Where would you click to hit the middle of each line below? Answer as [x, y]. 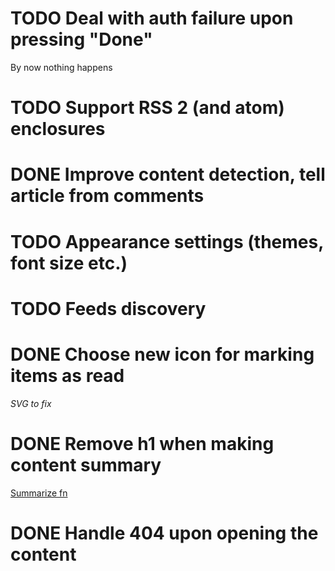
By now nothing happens [61, 67]
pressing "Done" [81, 39]
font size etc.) [69, 263]
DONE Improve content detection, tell [168, 174]
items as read [67, 375]
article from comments [107, 196]
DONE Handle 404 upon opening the [164, 533]
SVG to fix [31, 403]
